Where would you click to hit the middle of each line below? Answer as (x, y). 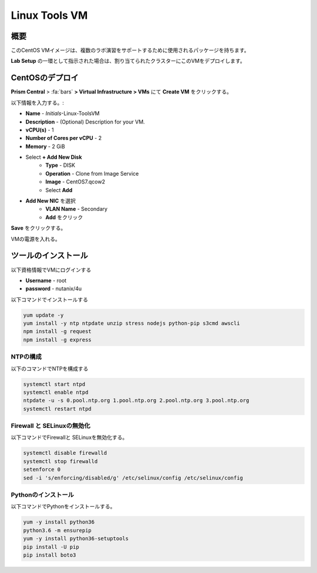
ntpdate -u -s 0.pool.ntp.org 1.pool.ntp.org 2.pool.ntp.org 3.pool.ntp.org (136, 401)
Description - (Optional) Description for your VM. (85, 122)
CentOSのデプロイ (45, 78)
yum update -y (43, 315)
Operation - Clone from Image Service (92, 173)
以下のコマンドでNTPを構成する (50, 368)
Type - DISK (60, 165)
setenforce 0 (42, 470)
